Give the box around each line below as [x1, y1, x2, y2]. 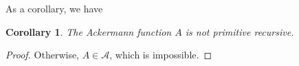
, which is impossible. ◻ [109, 47, 212, 62]
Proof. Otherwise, [5, 47, 80, 62]
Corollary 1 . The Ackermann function [5, 24, 172, 38]
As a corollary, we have [5, 1, 103, 15]
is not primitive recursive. [185, 24, 294, 38]
